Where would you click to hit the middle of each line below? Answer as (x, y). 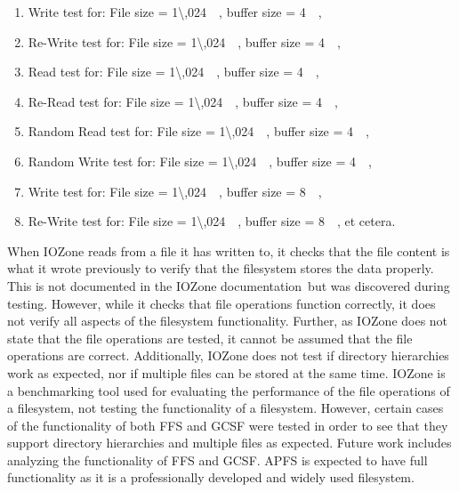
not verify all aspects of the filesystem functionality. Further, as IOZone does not (228, 321)
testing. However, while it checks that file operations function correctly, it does (221, 303)
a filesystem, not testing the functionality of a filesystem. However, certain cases (225, 408)
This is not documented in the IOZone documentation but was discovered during (229, 285)
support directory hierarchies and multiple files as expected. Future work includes (229, 443)
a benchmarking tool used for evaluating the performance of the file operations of (229, 390)
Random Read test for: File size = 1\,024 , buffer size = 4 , (198, 131)
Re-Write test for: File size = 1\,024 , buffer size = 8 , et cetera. (212, 221)
